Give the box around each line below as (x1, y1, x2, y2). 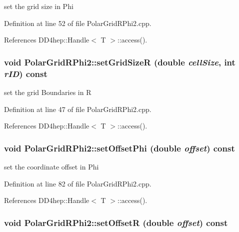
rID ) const (4, 67, 47, 79)
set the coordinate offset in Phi (4, 161, 99, 171)
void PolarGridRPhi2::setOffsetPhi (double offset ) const (4, 141, 235, 154)
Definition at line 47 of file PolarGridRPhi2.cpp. (4, 103, 151, 114)
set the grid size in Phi (4, 1, 73, 11)
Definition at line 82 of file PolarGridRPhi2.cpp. (4, 178, 151, 188)
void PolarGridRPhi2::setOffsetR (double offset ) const (4, 216, 228, 228)
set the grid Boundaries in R (4, 86, 91, 97)
